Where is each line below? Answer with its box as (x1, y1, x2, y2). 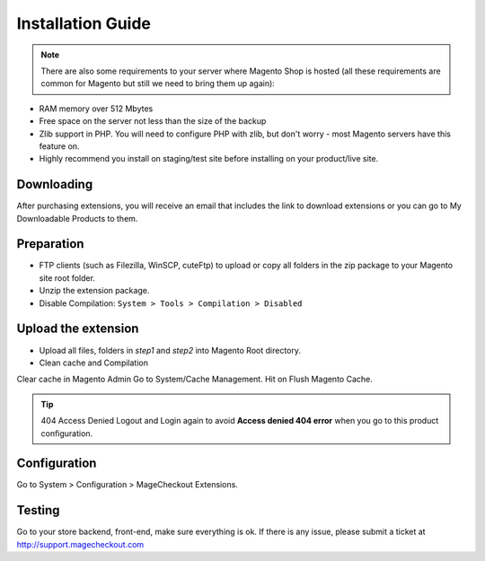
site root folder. (39, 272, 96, 283)
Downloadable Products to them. (16, 213, 138, 224)
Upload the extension (16, 321, 139, 337)
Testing (16, 503, 60, 518)
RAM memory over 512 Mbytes (39, 103, 154, 114)
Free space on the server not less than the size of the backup (39, 116, 267, 127)
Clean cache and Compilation (39, 357, 148, 368)
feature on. (39, 140, 80, 152)
